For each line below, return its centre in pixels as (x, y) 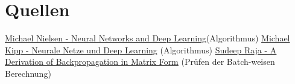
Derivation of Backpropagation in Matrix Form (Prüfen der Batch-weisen (140, 61)
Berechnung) (28, 73)
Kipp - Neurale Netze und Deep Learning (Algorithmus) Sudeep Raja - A (141, 49)
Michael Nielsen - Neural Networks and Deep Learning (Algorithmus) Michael (147, 38)
